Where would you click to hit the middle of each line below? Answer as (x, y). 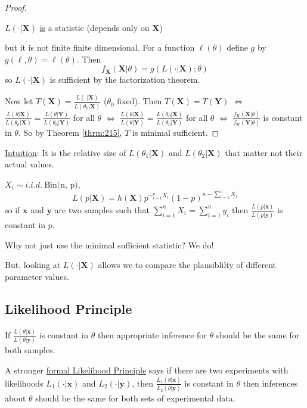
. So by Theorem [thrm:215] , (70, 133)
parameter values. (37, 277)
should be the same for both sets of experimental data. (135, 398)
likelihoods (24, 383)
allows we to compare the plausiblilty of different (187, 265)
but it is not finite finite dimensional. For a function (100, 47)
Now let (19, 101)
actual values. (30, 164)
